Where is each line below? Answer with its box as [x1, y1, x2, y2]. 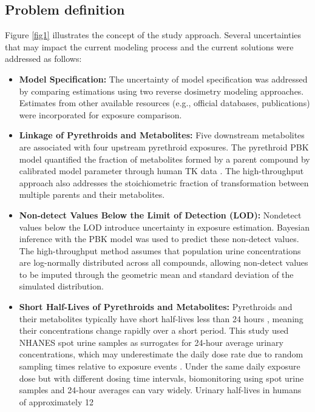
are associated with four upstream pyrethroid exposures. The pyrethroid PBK [19, 140, 309, 153]
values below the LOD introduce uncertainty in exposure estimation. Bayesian [19, 220, 310, 233]
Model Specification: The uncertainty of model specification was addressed [19, 72, 308, 85]
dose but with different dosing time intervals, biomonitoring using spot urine [19, 371, 304, 384]
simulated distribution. [19, 280, 104, 292]
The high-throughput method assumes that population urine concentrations [19, 244, 301, 257]
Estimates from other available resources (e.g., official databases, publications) [19, 96, 310, 109]
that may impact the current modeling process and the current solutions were [5, 40, 294, 53]
